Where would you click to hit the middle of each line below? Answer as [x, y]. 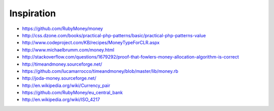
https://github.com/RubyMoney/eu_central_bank [73, 93]
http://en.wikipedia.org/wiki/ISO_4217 [61, 100]
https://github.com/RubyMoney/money [63, 29]
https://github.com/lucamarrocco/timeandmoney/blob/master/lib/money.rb [100, 71]
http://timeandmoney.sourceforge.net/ [62, 64]
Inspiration [32, 13]
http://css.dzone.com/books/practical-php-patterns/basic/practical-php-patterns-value [114, 35]
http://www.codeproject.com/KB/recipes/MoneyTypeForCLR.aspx [91, 43]
